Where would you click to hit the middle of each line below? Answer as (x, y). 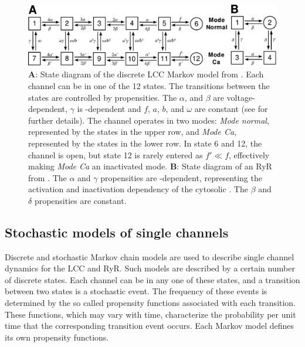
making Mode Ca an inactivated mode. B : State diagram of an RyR (150, 166)
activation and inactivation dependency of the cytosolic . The (138, 189)
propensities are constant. (80, 200)
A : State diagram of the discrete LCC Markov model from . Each (146, 74)
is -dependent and (109, 109)
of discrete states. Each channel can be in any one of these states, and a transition (152, 279)
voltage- (241, 97)
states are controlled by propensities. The (103, 97)
